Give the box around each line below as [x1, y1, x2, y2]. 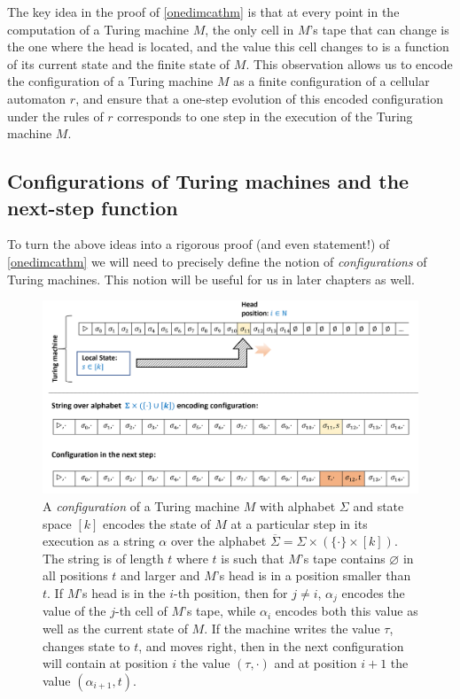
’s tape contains [300, 548, 386, 567]
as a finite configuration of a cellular [233, 72, 430, 90]
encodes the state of [103, 514, 211, 532]
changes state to [43, 636, 130, 655]
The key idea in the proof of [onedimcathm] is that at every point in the [7, 3, 400, 20]
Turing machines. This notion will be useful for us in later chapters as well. [7, 269, 415, 288]
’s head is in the [79, 583, 166, 602]
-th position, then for [174, 583, 288, 602]
